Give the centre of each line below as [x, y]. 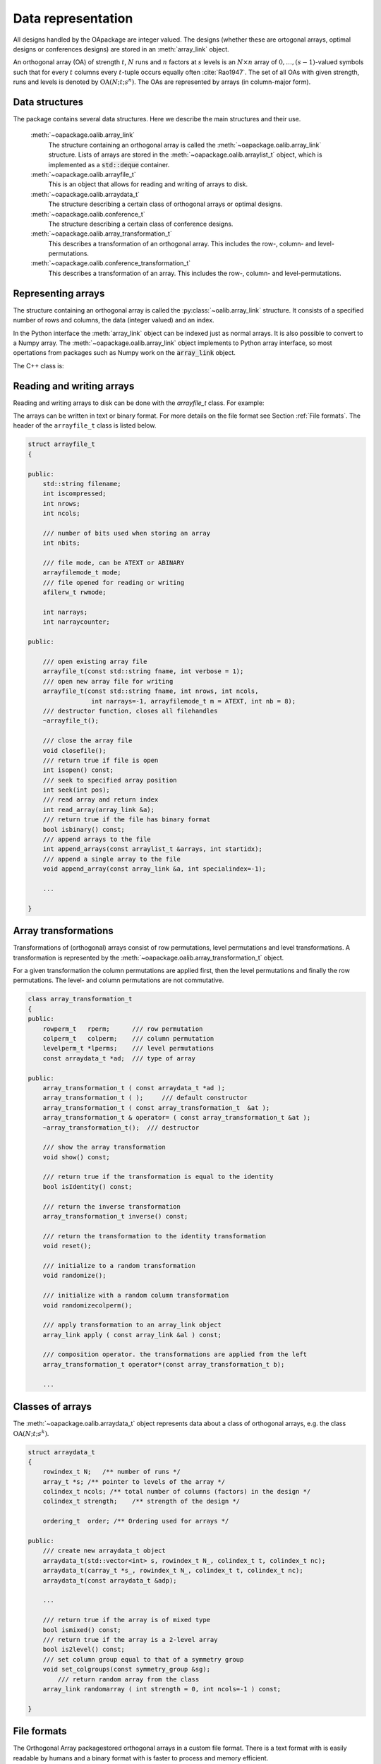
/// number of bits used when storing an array [127, 533]
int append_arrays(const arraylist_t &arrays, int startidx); [152, 849]
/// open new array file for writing [108, 681]
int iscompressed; [74, 494]
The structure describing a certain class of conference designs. [141, 224]
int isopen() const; [78, 770]
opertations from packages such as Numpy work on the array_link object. [125, 353]
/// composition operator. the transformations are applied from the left [175, 1354]
